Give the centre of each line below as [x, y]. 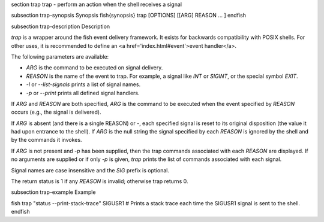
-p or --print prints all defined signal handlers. [83, 93]
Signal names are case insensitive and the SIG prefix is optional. [90, 170]
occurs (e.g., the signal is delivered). [56, 112]
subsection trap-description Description [61, 26]
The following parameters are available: [60, 56]
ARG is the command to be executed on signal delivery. [94, 68]
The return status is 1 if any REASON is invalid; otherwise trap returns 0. [100, 181]
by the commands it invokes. [46, 140]
